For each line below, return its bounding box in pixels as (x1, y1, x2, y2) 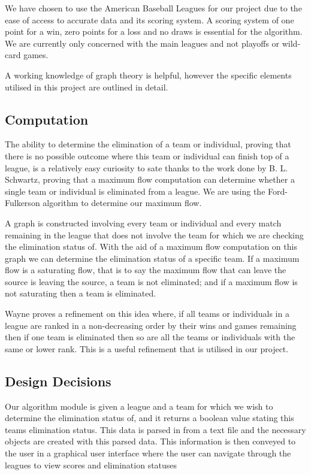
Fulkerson (5, 196, 40, 209)
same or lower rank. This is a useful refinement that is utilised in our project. (5, 342, 289, 355)
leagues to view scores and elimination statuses (5, 458, 177, 471)
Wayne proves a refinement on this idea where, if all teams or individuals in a (5, 307, 289, 320)
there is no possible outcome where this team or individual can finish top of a (5, 149, 289, 162)
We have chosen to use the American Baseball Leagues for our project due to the (5, 2, 302, 14)
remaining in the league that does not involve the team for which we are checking (5, 228, 304, 241)
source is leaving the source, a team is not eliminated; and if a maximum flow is (5, 275, 298, 288)
